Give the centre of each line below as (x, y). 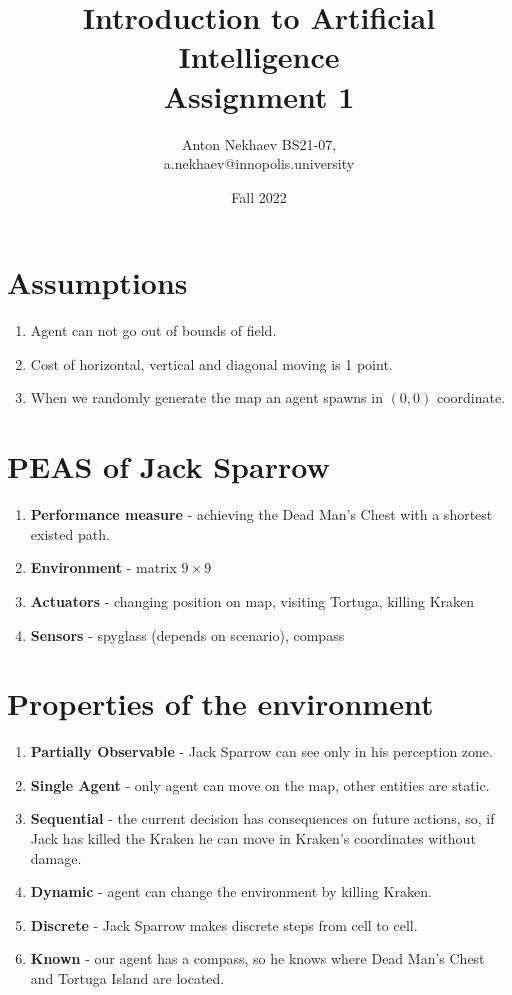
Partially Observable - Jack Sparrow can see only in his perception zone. (261, 751)
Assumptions (97, 282)
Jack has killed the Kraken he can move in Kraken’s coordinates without (253, 838)
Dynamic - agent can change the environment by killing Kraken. (231, 891)
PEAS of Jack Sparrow (168, 466)
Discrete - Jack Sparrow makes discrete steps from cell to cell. (224, 924)
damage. (56, 857)
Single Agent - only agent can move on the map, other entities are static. (260, 784)
